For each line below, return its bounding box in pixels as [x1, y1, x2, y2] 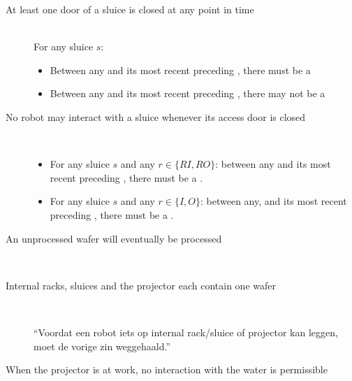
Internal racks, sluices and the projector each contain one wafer [6, 278, 276, 292]
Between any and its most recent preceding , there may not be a [50, 86, 325, 101]
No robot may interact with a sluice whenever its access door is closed [6, 109, 306, 124]
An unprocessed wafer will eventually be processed [6, 231, 222, 245]
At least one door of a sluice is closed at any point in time [6, 2, 254, 16]
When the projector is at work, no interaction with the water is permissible [6, 362, 328, 377]
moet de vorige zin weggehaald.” [34, 338, 171, 353]
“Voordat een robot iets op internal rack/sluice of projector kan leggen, [34, 324, 338, 339]
